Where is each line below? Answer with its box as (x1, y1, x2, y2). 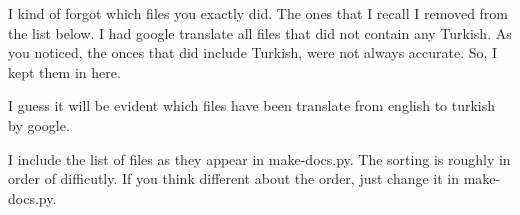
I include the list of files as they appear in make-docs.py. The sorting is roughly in (8, 148, 511, 169)
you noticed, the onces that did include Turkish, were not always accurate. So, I (8, 42, 498, 63)
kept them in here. (8, 61, 121, 82)
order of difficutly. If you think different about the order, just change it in (8, 168, 460, 189)
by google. (8, 114, 70, 135)
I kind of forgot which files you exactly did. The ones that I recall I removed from (8, 3, 509, 23)
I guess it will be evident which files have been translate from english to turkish (8, 95, 496, 116)
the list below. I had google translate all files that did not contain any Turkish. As (8, 22, 512, 43)
